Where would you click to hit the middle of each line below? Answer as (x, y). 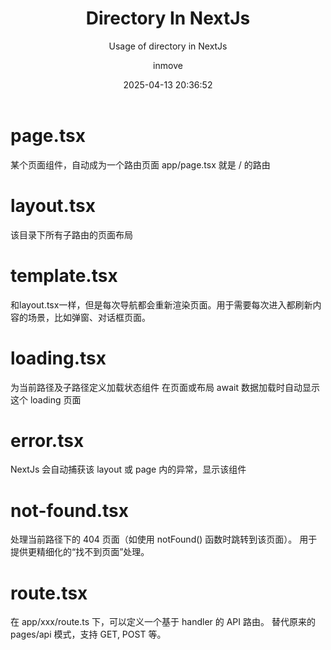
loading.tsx (58, 358)
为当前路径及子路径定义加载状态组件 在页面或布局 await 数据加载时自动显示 (165, 387)
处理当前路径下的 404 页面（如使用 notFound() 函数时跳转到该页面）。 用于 (164, 539)
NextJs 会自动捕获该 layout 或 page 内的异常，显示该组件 (128, 469)
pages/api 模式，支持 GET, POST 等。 (88, 634)
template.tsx (64, 275)
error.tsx (47, 440)
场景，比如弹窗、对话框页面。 (89, 317)
